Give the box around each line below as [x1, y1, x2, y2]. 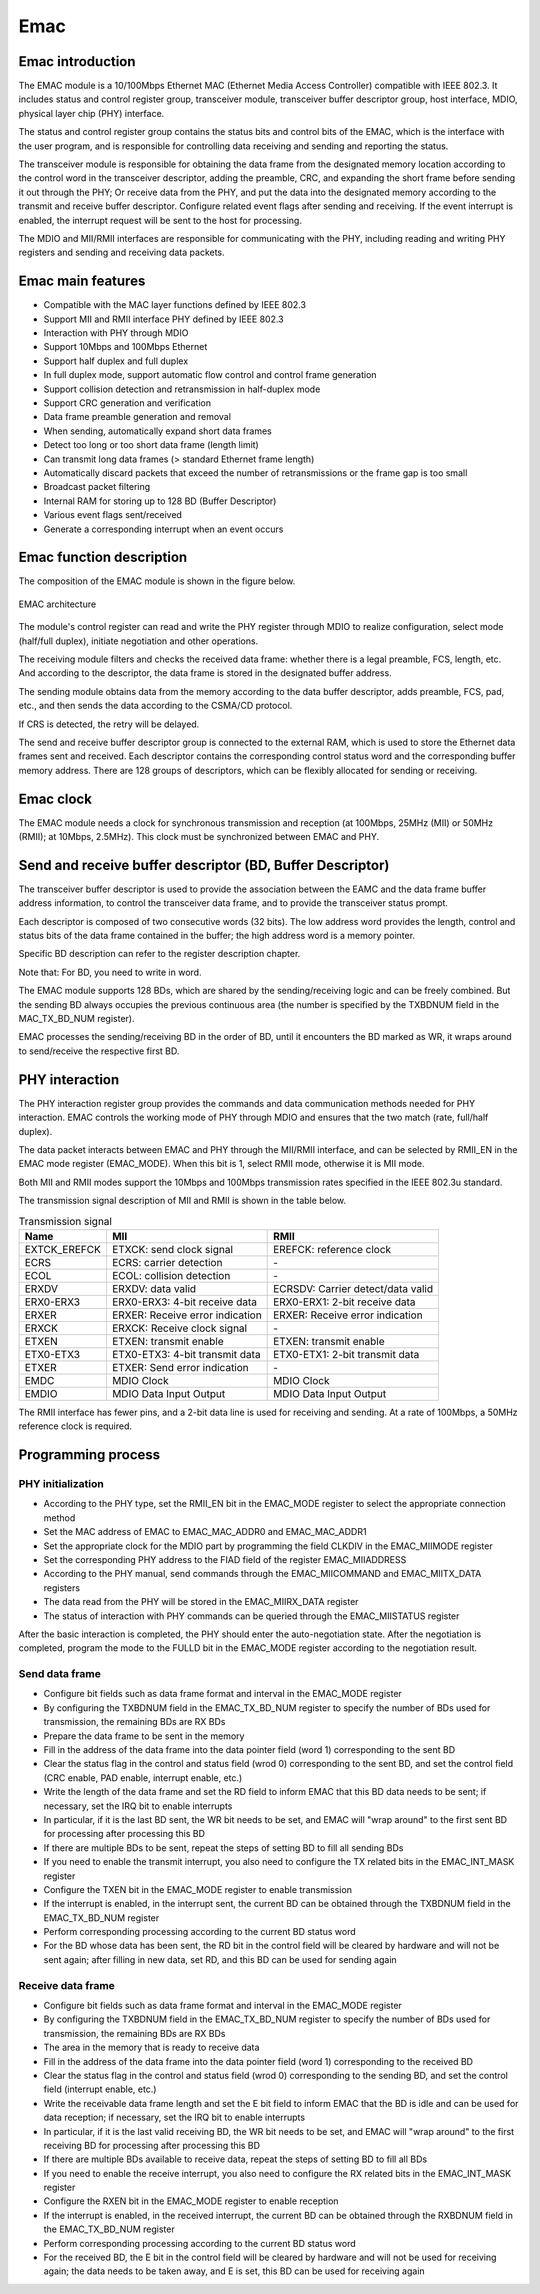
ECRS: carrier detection [111, 1255, 223, 1269]
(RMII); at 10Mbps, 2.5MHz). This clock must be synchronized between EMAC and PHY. [18, 831, 380, 843]
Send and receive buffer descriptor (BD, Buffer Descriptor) [18, 856, 390, 874]
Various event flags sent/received [43, 509, 182, 521]
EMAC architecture [18, 598, 97, 610]
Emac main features [18, 273, 146, 290]
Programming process [18, 1446, 161, 1464]
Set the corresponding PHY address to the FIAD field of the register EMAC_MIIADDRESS [43, 1553, 407, 1565]
